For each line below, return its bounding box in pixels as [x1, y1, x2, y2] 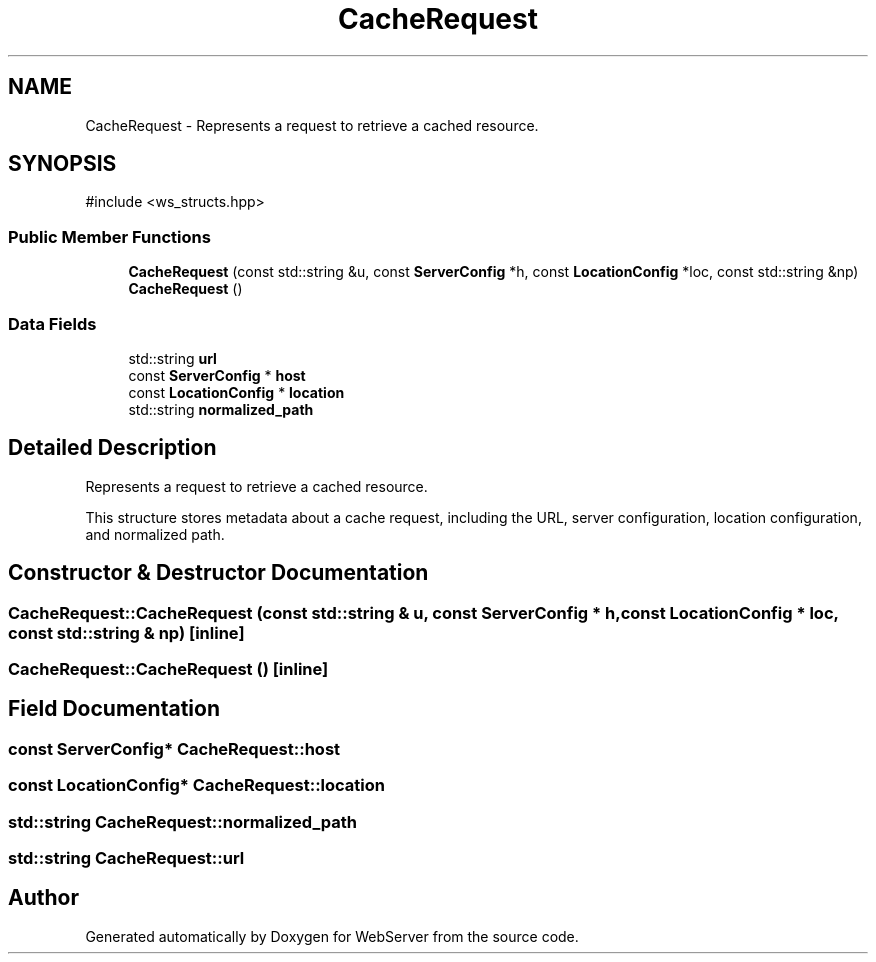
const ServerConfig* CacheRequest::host [8, 738, 341, 759]
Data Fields [8, 313, 97, 334]
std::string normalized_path [128, 400, 314, 418]
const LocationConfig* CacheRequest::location [8, 775, 385, 796]
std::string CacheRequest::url [8, 847, 245, 868]
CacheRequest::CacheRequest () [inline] [8, 659, 329, 679]
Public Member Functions [8, 226, 211, 247]
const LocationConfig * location [128, 383, 345, 401]
